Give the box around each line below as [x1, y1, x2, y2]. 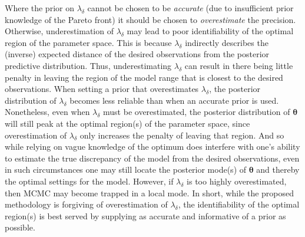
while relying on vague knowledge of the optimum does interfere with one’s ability [5, 140, 300, 153]
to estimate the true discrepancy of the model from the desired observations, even [5, 152, 300, 164]
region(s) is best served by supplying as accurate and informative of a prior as [5, 209, 286, 222]
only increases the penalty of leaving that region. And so [79, 129, 284, 141]
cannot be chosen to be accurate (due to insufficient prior [87, 2, 294, 14]
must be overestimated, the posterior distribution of [103, 106, 290, 118]
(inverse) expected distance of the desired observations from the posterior [5, 48, 270, 60]
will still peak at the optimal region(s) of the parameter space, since [5, 117, 250, 129]
